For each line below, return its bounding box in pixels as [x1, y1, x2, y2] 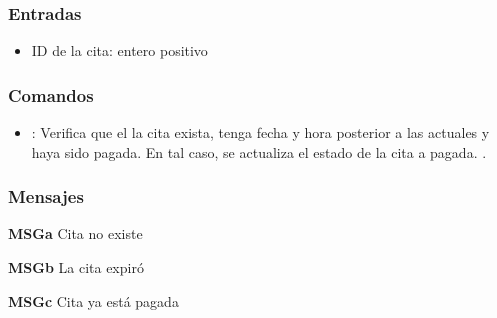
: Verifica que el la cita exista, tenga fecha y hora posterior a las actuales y [31, 122, 490, 143]
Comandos [8, 82, 94, 107]
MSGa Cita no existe [8, 223, 143, 244]
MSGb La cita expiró [8, 257, 144, 278]
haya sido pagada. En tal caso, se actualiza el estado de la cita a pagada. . [31, 141, 487, 162]
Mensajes [8, 184, 84, 209]
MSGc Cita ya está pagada [8, 290, 179, 311]
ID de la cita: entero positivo [31, 40, 208, 61]
